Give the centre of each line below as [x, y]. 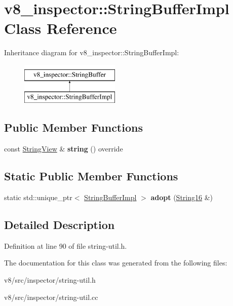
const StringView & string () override [64, 149]
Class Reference [61, 28]
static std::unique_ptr [38, 197]
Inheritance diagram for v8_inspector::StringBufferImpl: [92, 52]
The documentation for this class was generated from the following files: [116, 263]
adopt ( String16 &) [182, 197]
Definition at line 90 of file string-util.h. [66, 245]
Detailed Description [60, 225]
